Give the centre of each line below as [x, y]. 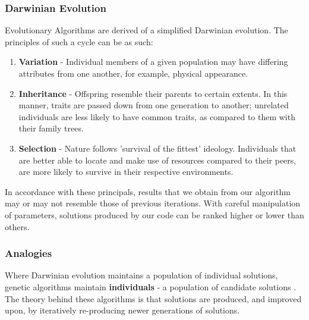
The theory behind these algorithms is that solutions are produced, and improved [153, 298]
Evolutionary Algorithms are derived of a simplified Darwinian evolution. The [146, 30]
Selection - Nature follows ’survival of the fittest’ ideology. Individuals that [157, 148]
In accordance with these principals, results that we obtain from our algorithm [148, 191]
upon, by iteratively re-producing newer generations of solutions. [122, 310]
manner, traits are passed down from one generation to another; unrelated [154, 105]
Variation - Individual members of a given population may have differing [153, 62]
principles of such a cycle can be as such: [79, 41]
